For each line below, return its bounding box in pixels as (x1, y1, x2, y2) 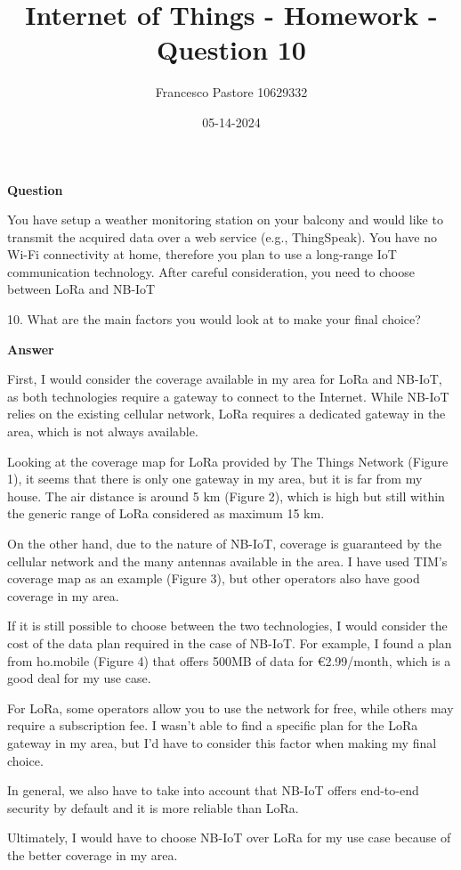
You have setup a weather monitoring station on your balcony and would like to (7, 210, 443, 229)
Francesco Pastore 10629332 (155, 83, 308, 102)
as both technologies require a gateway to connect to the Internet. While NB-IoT (7, 386, 449, 405)
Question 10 (157, 31, 306, 68)
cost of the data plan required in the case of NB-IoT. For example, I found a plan (7, 633, 452, 652)
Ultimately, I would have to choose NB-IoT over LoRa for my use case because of (7, 828, 451, 847)
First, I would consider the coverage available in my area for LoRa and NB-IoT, (7, 370, 442, 388)
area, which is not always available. (7, 422, 198, 441)
